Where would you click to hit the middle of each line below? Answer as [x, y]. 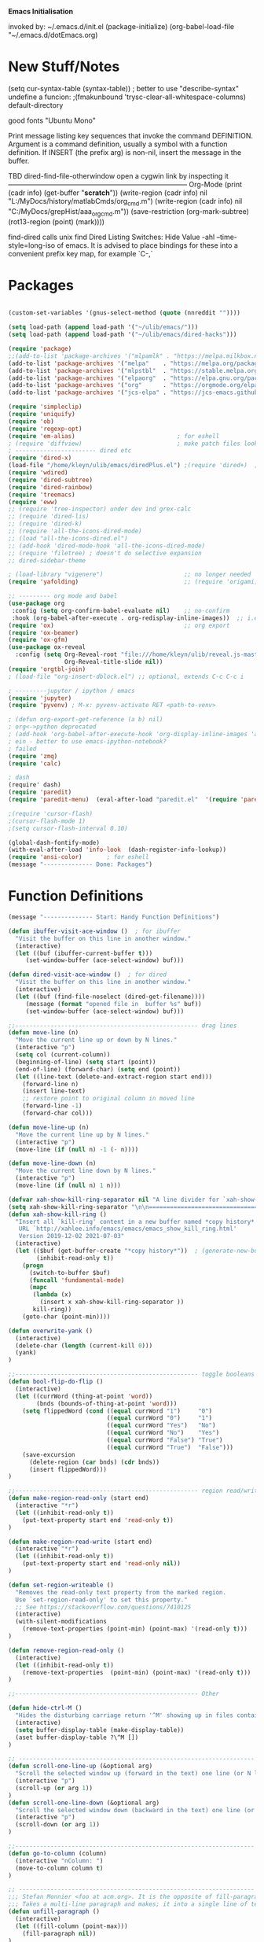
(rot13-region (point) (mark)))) [56, 221]
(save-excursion [49, 1454]
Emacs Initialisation [41, 11]
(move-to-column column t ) [59, 1868]
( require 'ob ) [31, 421]
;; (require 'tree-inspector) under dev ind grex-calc [100, 509]
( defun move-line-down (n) [52, 1163]
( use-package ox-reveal [47, 647]
